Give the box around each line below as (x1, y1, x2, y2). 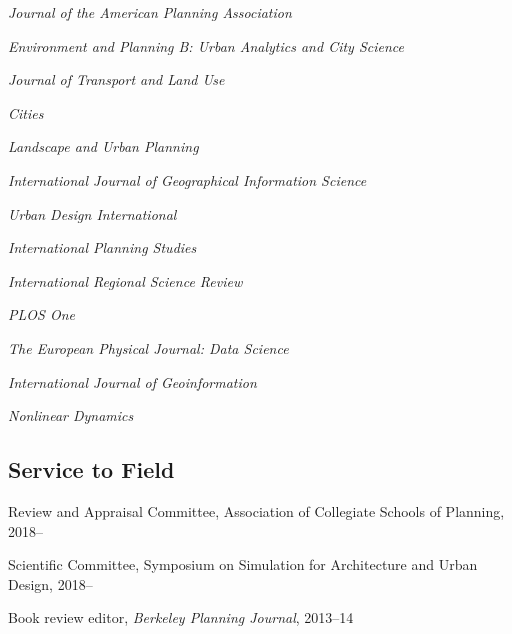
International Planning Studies (8, 237, 197, 258)
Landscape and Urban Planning (8, 136, 199, 157)
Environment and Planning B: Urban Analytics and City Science (8, 35, 405, 56)
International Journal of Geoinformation (8, 371, 257, 392)
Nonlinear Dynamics (8, 405, 134, 426)
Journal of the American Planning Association (8, 2, 292, 22)
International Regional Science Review (8, 270, 243, 291)
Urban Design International (8, 203, 177, 224)
